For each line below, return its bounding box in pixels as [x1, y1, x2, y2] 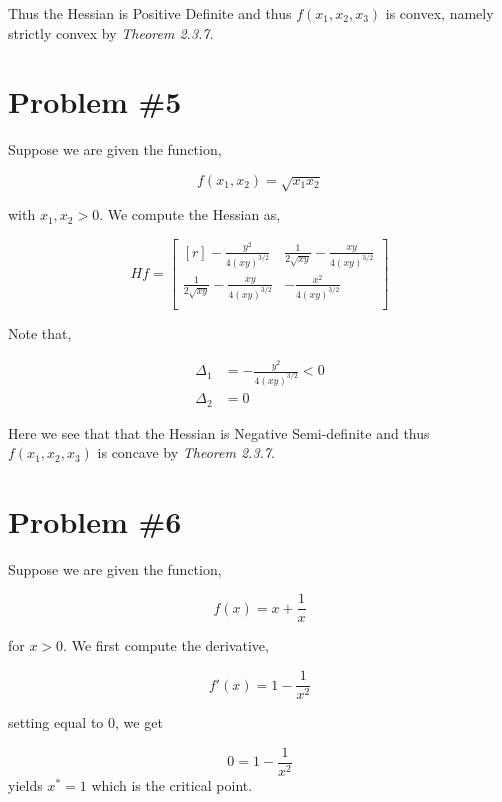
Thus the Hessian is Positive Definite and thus [8, 3, 292, 23]
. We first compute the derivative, [63, 635, 269, 656]
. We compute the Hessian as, [99, 204, 281, 225]
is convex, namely [385, 3, 494, 23]
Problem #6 [8, 500, 182, 541]
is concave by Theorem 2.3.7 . [97, 442, 275, 463]
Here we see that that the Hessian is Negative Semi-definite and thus [8, 422, 430, 443]
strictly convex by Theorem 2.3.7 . [8, 22, 214, 43]
